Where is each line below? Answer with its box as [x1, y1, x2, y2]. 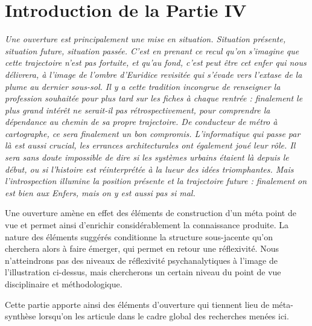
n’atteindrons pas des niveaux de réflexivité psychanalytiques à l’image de [5, 254, 278, 266]
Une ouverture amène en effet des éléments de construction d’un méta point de [5, 206, 296, 219]
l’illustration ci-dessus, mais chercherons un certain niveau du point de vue [5, 266, 281, 278]
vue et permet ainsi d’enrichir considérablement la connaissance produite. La [5, 219, 289, 231]
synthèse [5, 310, 36, 322]
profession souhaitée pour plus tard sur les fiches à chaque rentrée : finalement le [5, 92, 303, 104]
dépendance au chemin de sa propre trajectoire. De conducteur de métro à [5, 115, 278, 128]
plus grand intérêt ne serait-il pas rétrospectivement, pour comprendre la [5, 103, 270, 116]
